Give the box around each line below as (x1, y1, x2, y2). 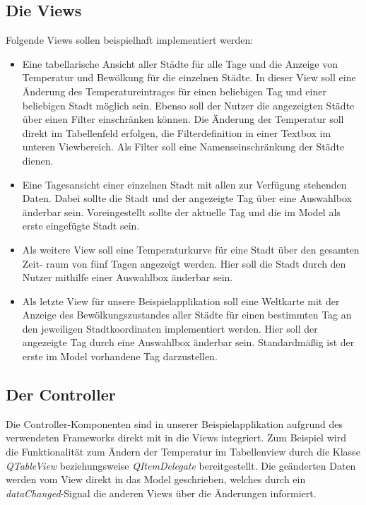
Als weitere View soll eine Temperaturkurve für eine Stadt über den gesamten (22, 242, 360, 256)
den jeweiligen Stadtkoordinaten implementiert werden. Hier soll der (22, 321, 318, 335)
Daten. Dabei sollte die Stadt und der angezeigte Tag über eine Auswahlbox (22, 191, 352, 206)
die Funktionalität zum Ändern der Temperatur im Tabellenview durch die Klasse (6, 444, 360, 459)
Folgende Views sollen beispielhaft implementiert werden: (6, 32, 254, 47)
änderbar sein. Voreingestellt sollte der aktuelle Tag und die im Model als (22, 204, 341, 219)
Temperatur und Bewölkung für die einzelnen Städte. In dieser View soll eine (22, 70, 356, 85)
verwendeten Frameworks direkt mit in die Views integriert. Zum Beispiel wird (6, 430, 346, 445)
